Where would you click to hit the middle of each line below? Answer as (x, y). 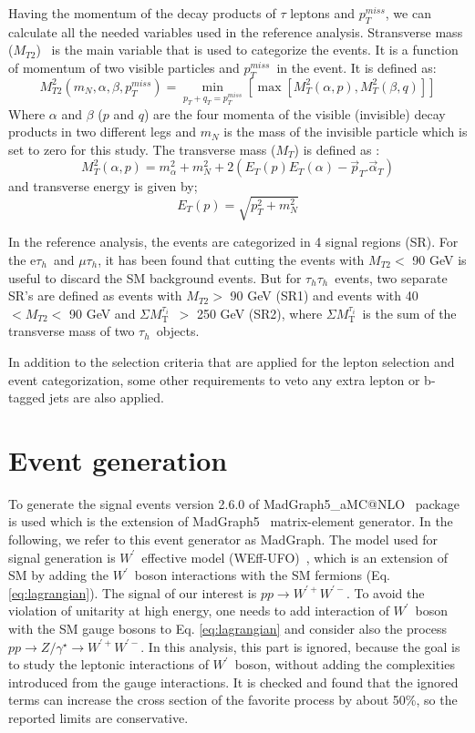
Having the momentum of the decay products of (142, 13)
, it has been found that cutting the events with (231, 260)
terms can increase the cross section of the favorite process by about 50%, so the (233, 700)
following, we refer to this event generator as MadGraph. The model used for (223, 540)
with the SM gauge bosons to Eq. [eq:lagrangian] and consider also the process (228, 629)
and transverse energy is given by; (103, 186)
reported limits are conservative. (98, 718)
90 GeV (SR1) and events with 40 (324, 295)
